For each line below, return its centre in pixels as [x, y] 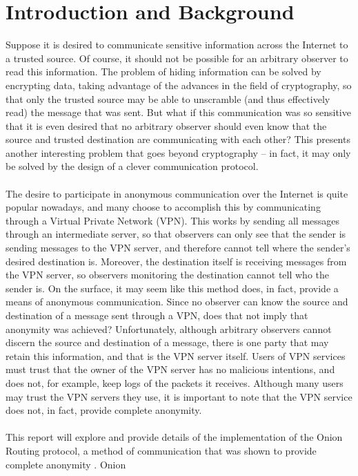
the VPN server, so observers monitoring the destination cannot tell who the [167, 275]
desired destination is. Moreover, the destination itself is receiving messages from [176, 261]
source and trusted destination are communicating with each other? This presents [178, 139]
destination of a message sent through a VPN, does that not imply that [157, 315]
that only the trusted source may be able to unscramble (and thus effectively [168, 98]
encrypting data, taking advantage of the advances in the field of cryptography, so [179, 85]
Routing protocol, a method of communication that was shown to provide [161, 450]
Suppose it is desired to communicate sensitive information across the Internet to [177, 45]
